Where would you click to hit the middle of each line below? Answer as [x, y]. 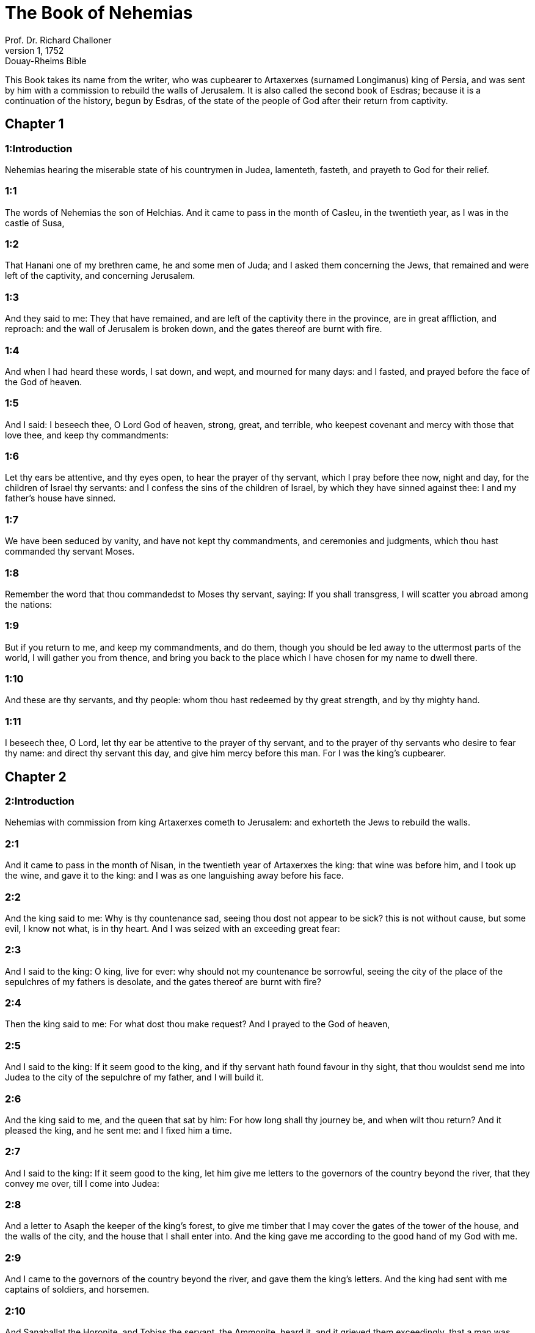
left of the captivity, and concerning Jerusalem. [100, 276]
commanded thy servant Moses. [70, 552]
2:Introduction [40, 801]
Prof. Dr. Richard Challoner [58, 40]
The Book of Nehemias [99, 13]
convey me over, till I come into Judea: [82, 1183]
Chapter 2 [36, 777]
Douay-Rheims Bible [46, 61]
